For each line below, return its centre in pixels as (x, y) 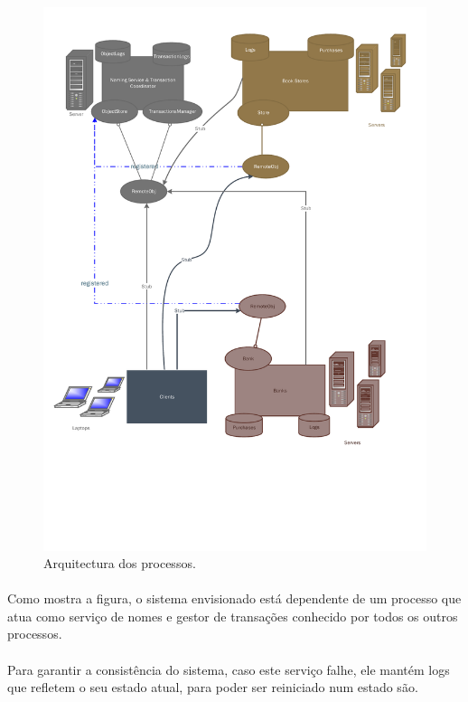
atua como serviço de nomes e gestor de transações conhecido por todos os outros (233, 616)
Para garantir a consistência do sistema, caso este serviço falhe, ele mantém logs (229, 669)
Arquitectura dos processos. (120, 563)
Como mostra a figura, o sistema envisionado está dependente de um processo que (234, 598)
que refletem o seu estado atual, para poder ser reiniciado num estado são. (213, 687)
